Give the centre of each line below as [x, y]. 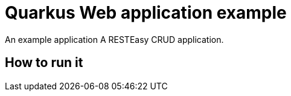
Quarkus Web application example [146, 13]
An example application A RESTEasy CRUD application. [114, 39]
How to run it [44, 63]
